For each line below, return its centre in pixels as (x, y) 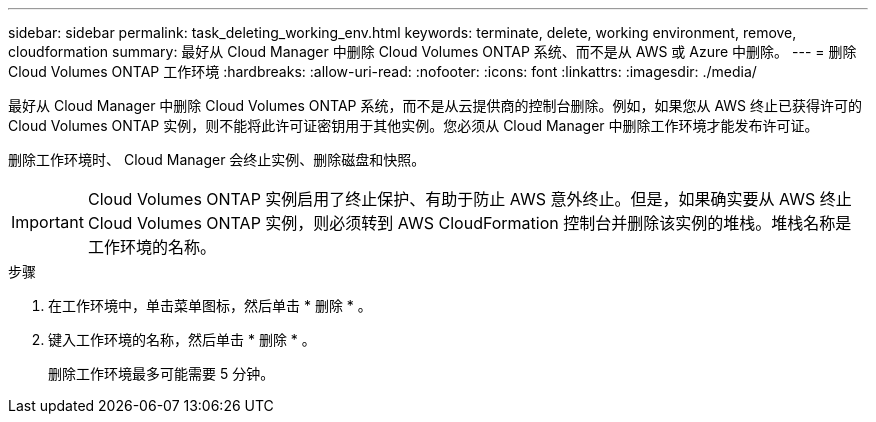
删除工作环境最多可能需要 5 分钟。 (161, 373)
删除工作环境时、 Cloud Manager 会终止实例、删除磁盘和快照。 (217, 159)
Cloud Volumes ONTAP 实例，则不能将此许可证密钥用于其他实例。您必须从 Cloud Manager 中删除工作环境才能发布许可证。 (413, 125)
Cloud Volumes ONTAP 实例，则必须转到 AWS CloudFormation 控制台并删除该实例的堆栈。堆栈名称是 (469, 223)
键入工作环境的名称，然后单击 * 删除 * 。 (182, 339)
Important (47, 222)
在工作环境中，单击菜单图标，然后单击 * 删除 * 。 (210, 305)
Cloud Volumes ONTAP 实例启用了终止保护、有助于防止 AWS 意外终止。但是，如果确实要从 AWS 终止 (469, 199)
